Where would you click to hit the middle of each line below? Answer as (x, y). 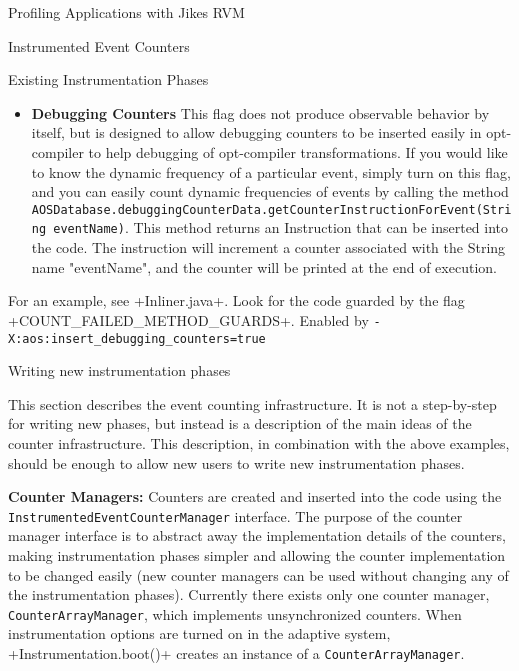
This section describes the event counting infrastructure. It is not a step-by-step (252, 403)
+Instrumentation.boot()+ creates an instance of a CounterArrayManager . (236, 653)
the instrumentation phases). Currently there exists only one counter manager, (249, 594)
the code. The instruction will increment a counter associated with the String (268, 247)
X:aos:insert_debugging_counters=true (137, 338)
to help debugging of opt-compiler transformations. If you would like (298, 151)
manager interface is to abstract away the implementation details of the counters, (257, 535)
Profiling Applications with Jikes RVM (126, 12)
